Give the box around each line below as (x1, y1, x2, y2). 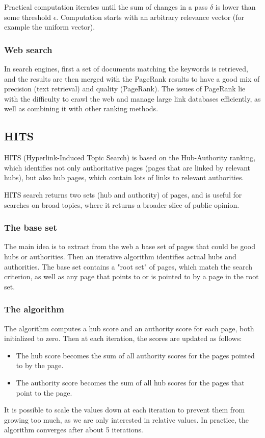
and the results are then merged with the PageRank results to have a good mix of (4, 73, 260, 84)
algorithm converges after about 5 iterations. (4, 424, 143, 435)
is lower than (215, 2, 256, 12)
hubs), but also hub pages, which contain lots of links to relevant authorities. (4, 172, 244, 183)
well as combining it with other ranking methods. (4, 103, 158, 114)
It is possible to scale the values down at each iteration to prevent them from (4, 404, 245, 415)
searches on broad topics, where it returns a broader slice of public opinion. (4, 199, 240, 210)
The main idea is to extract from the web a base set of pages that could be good (4, 241, 256, 252)
